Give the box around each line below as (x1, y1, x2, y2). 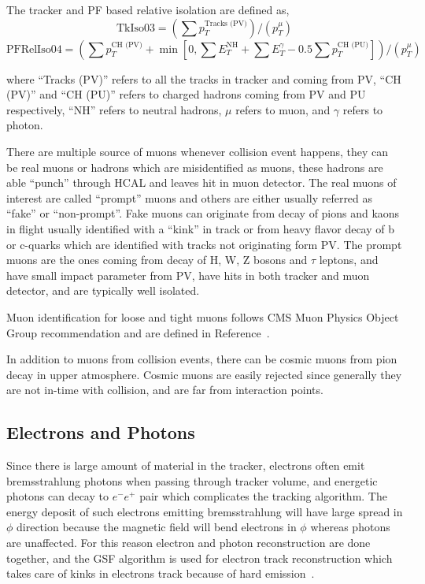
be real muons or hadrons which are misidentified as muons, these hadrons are (6, 158, 383, 175)
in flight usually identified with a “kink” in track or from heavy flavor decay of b (6, 220, 394, 236)
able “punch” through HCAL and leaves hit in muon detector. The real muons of (6, 174, 397, 191)
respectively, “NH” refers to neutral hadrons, (6, 101, 222, 117)
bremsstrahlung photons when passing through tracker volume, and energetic (6, 472, 378, 489)
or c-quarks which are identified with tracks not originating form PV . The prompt (6, 236, 402, 252)
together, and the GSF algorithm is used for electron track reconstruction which (6, 549, 393, 566)
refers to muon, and (235, 101, 331, 117)
